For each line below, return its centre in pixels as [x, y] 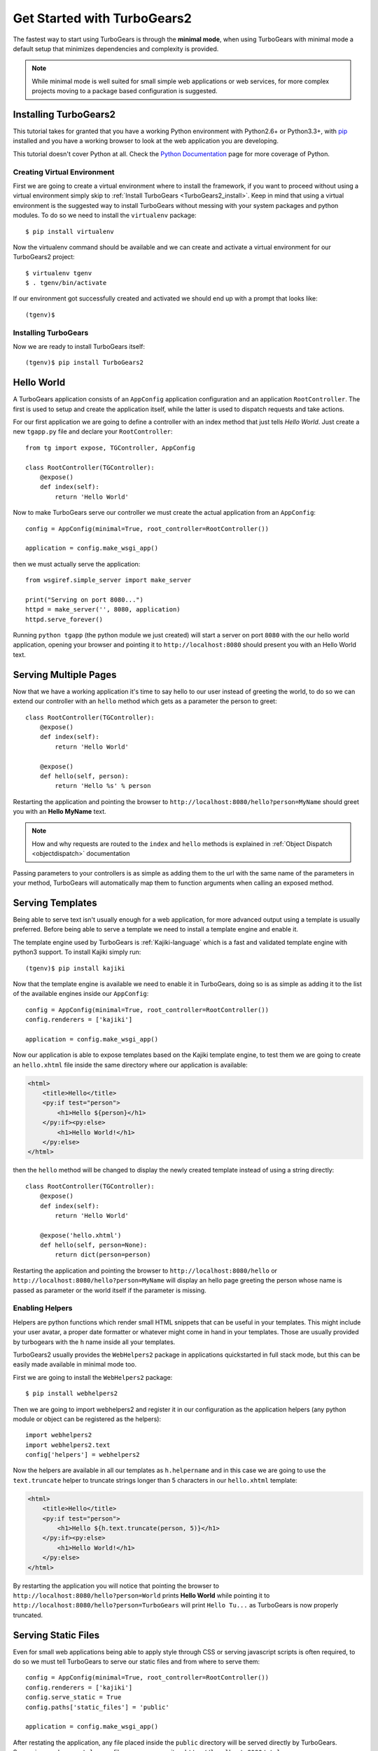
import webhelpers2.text [68, 1445]
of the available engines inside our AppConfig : [81, 994]
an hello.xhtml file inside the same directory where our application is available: [130, 1065]
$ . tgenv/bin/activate [66, 283]
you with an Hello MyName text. [59, 812]
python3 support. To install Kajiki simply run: [77, 952]
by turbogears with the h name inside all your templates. [94, 1342]
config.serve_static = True [73, 1697]
